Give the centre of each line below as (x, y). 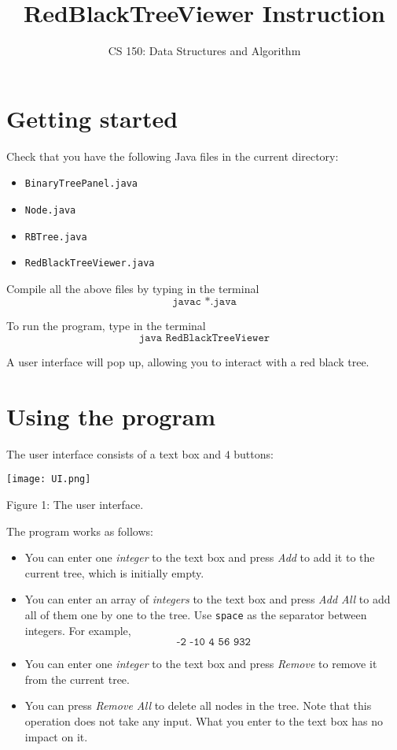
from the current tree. (77, 679)
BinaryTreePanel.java (81, 184)
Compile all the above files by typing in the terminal (133, 288)
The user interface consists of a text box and (114, 453)
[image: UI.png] (49, 479)
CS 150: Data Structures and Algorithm (204, 51)
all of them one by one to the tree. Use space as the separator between (196, 614)
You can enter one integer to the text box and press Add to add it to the (200, 557)
